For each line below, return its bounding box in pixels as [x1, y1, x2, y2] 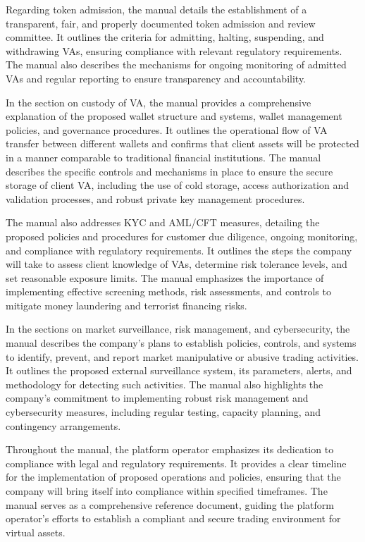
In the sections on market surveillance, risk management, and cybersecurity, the [6, 321, 350, 336]
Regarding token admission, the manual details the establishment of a [6, 2, 307, 16]
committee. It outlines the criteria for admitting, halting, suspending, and [6, 30, 324, 44]
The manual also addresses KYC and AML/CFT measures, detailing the [6, 215, 320, 230]
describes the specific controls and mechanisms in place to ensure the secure [6, 164, 333, 178]
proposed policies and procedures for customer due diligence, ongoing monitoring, [6, 228, 358, 243]
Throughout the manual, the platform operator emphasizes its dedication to [6, 442, 334, 457]
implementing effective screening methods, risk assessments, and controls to [6, 284, 331, 299]
